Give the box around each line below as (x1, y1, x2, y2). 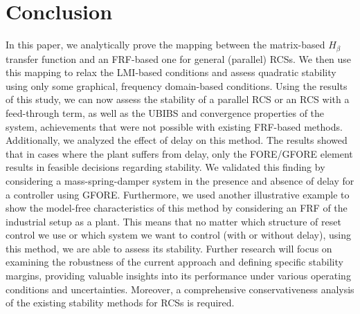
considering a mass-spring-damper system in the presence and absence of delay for (6, 173, 354, 187)
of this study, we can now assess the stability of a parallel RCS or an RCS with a (6, 92, 350, 107)
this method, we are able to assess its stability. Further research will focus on (6, 241, 332, 255)
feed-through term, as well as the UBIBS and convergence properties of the (6, 105, 325, 120)
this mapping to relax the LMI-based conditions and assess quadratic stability (6, 65, 336, 80)
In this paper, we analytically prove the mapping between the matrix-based (6, 37, 325, 52)
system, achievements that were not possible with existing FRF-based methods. (6, 119, 343, 133)
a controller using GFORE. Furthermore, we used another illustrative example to (6, 187, 350, 201)
